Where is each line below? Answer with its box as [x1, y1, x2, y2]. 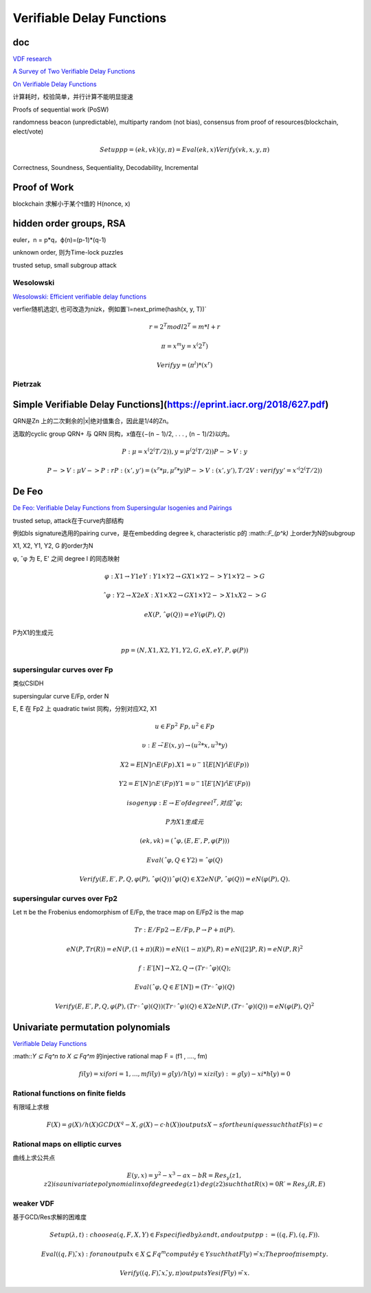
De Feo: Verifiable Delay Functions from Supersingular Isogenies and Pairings [12, 504, 233, 512]
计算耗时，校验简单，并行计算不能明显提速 [12, 93, 133, 101]
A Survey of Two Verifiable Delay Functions [12, 67, 135, 76]
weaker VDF [12, 1198, 55, 1208]
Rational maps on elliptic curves [12, 1139, 122, 1148]
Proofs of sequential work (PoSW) [12, 105, 109, 114]
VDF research [12, 55, 52, 63]
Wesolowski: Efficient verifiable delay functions [12, 292, 147, 301]
